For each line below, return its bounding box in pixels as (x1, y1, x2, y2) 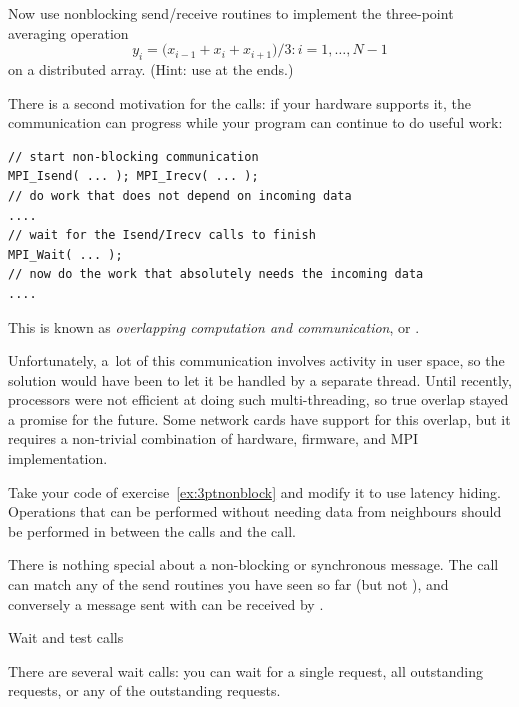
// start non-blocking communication (8, 149, 259, 164)
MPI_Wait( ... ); (8, 247, 123, 262)
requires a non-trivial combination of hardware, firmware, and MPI (8, 428, 419, 449)
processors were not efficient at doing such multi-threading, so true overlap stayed (8, 389, 509, 410)
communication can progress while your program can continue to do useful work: (8, 112, 503, 133)
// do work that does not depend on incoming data (8, 188, 352, 203)
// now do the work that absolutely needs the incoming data (8, 267, 424, 282)
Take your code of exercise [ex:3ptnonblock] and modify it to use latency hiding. (8, 481, 502, 502)
